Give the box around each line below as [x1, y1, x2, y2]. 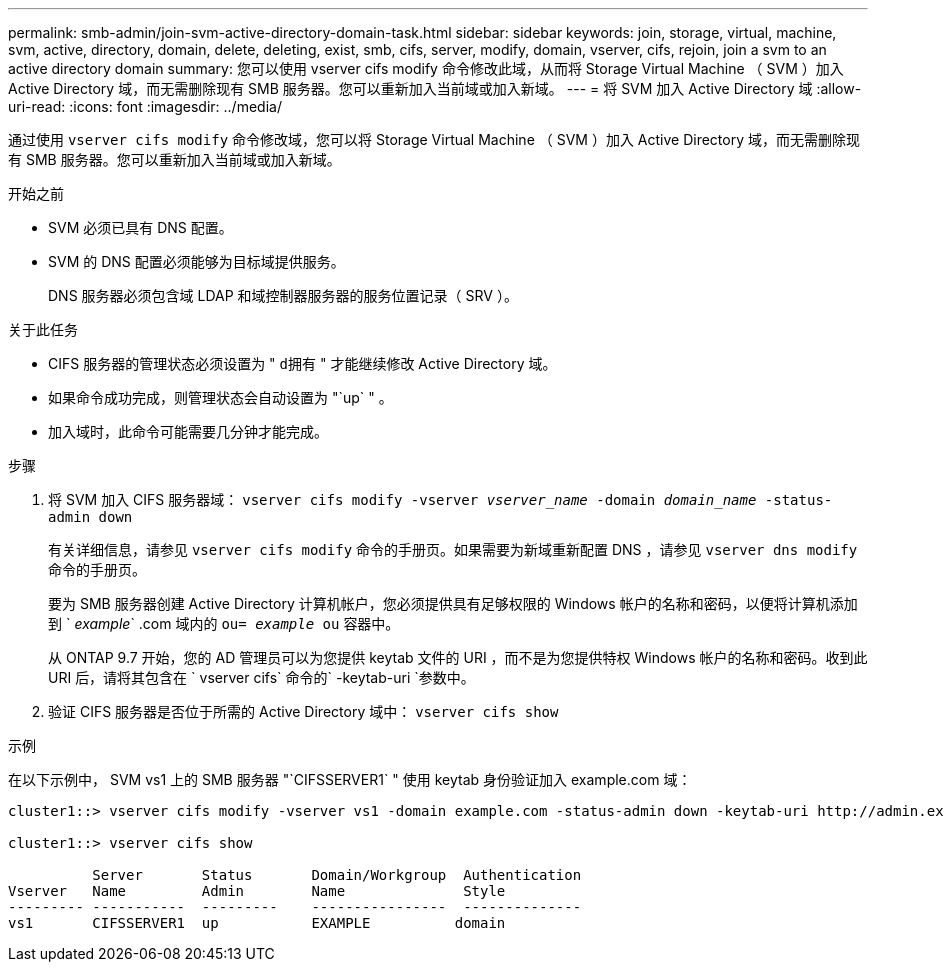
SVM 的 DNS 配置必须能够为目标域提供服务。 [48, 253, 345, 270]
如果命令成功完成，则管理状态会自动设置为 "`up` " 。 [48, 389, 393, 406]
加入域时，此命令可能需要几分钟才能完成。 [48, 423, 328, 440]
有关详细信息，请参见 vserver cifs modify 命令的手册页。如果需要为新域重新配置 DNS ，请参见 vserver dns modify [48, 541, 858, 558]
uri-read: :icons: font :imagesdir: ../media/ [8, 98, 282, 115]
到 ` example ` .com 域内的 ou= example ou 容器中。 [48, 615, 400, 632]
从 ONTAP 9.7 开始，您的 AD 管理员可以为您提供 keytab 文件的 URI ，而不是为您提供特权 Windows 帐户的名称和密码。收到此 [48, 649, 868, 666]
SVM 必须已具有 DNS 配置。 [48, 219, 233, 236]
